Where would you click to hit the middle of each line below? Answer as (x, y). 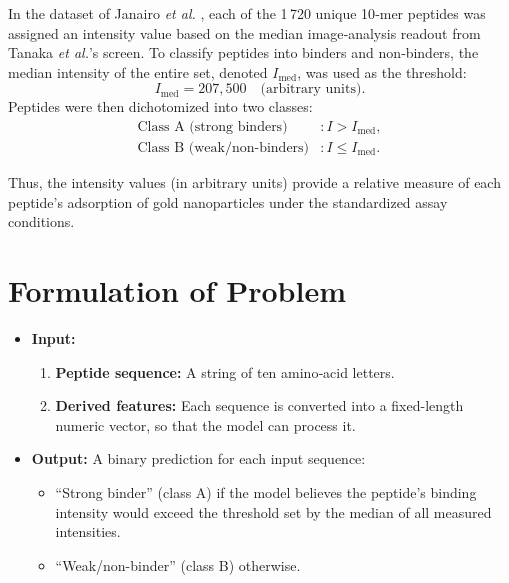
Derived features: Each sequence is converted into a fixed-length (259, 405)
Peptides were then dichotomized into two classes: (160, 106)
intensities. (88, 531)
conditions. (41, 221)
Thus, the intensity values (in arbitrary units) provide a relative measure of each (254, 182)
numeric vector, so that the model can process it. (205, 424)
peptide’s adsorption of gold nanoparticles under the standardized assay (228, 201)
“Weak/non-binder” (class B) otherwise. (178, 564)
